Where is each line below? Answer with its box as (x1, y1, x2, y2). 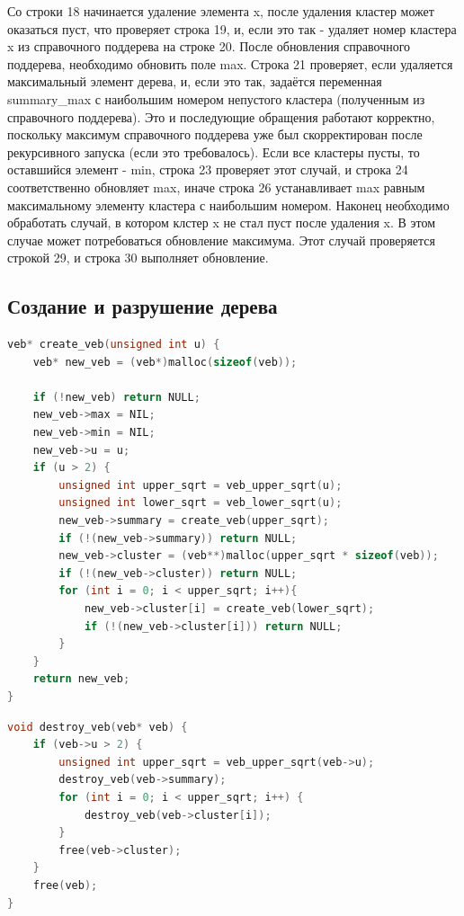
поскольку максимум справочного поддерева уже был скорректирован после (7, 125, 423, 144)
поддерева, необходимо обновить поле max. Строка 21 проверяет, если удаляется (7, 54, 453, 73)
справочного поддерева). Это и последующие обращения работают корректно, (7, 107, 435, 126)
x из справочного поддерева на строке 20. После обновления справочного (7, 37, 411, 56)
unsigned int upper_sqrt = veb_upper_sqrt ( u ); (58, 478, 343, 492)
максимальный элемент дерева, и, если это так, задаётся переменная (7, 72, 382, 91)
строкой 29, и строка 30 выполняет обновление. (7, 248, 269, 267)
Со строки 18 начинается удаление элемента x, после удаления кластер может (7, 2, 434, 20)
